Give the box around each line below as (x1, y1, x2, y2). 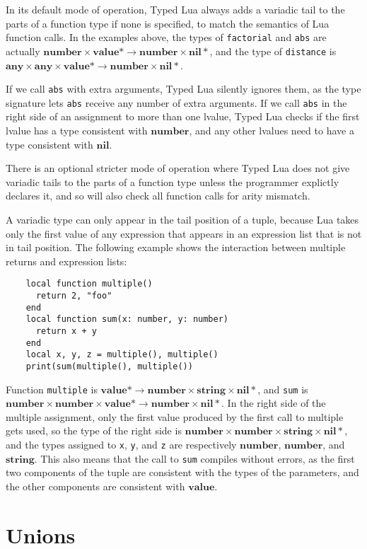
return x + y (35, 325, 97, 336)
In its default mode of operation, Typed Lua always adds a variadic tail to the (6, 2, 345, 16)
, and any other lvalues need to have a (189, 123, 354, 137)
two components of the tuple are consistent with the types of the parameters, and (6, 465, 359, 480)
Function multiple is (6, 381, 98, 396)
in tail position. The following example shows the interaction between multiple (6, 240, 346, 255)
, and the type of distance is (209, 43, 337, 58)
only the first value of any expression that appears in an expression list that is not (6, 226, 362, 241)
